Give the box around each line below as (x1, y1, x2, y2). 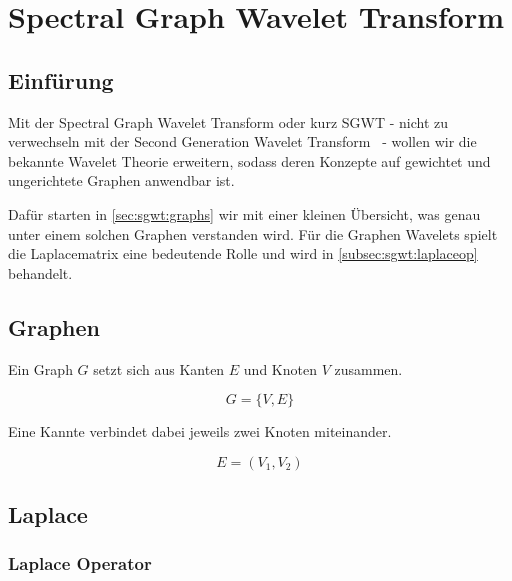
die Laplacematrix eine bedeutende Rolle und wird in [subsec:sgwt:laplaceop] (8, 243, 478, 264)
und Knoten (243, 358, 317, 379)
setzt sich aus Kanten (93, 358, 225, 379)
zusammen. (334, 358, 403, 379)
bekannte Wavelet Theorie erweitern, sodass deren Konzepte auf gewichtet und (8, 150, 491, 171)
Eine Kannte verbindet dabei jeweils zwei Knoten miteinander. (8, 421, 392, 442)
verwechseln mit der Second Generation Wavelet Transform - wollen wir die (8, 131, 477, 152)
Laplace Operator (8, 551, 152, 576)
